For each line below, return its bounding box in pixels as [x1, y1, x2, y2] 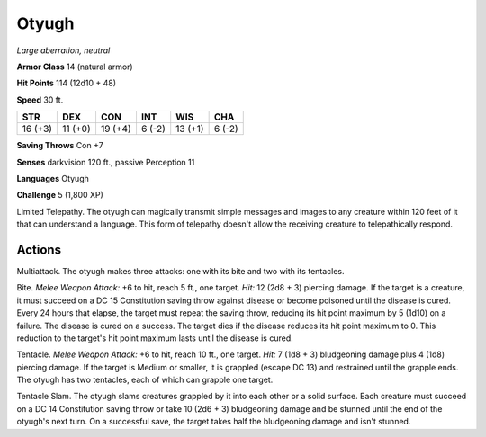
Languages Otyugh [16, 173, 89, 183]
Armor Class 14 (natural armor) [16, 61, 134, 72]
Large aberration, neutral [16, 45, 111, 56]
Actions [16, 242, 62, 257]
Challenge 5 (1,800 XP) [16, 190, 103, 201]
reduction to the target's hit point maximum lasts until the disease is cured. [16, 333, 294, 343]
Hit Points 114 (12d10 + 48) [16, 77, 117, 89]
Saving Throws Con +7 [16, 140, 103, 151]
